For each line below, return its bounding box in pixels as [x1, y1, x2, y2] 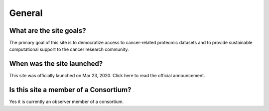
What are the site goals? [9, 26, 86, 35]
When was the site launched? [9, 60, 103, 68]
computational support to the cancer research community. [9, 46, 129, 52]
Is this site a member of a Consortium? [9, 86, 132, 94]
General [9, 7, 43, 18]
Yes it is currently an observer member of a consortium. [9, 99, 124, 105]
